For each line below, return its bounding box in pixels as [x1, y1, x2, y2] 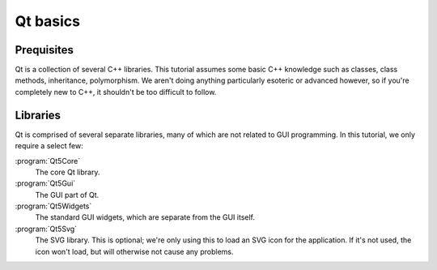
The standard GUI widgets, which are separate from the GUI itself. [35, 212, 255, 222]
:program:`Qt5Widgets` [15, 201, 92, 211]
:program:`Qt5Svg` [15, 224, 77, 234]
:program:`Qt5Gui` [15, 178, 76, 188]
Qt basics [15, 12, 81, 30]
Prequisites [15, 43, 74, 57]
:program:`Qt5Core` [15, 156, 81, 165]
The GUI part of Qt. [35, 190, 100, 199]
